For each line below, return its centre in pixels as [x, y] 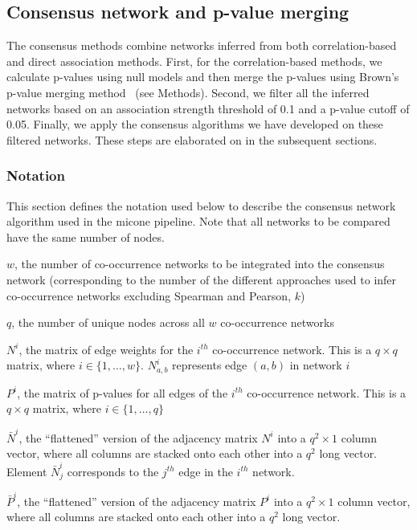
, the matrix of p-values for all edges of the [123, 392]
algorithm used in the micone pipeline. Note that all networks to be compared [198, 221]
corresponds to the [113, 471]
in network [316, 365]
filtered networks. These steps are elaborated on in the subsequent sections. [192, 139]
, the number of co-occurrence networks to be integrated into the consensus [200, 264]
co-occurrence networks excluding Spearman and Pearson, [149, 295]
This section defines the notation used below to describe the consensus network [201, 205]
